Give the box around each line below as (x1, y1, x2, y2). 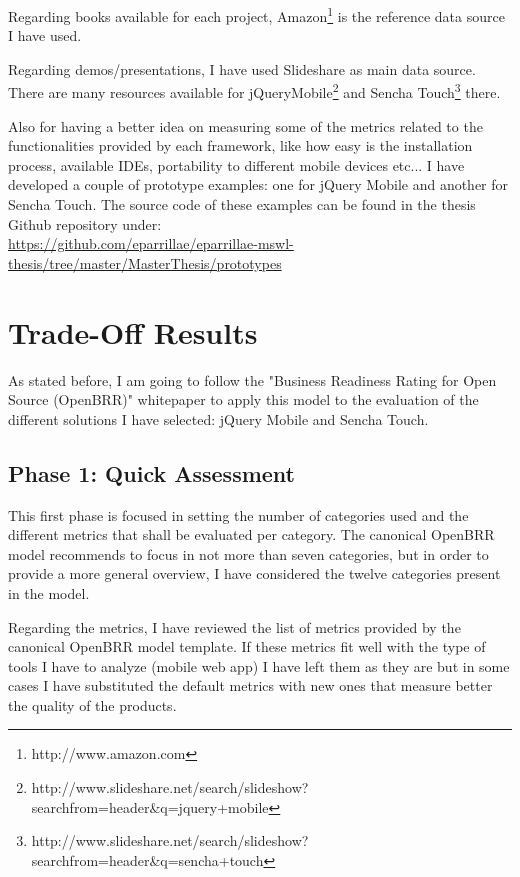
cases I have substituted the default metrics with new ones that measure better (8, 675, 493, 696)
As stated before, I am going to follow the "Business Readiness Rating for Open (8, 369, 497, 390)
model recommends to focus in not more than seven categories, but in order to (8, 543, 489, 564)
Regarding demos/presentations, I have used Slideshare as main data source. (8, 58, 476, 79)
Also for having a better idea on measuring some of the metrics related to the (8, 115, 483, 136)
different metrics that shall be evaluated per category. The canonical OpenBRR (8, 524, 495, 545)
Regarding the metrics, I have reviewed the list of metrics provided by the (8, 616, 461, 637)
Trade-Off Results (8, 311, 258, 352)
